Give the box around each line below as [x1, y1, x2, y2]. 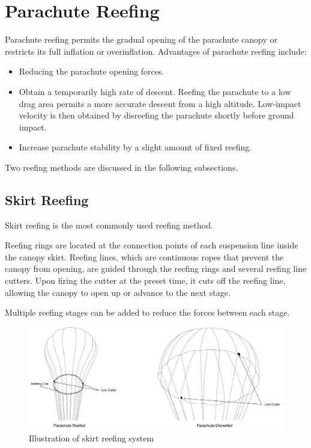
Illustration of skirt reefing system [29, 431, 154, 444]
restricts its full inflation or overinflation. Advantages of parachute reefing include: [5, 44, 307, 57]
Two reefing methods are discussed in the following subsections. [5, 161, 238, 173]
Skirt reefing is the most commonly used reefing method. [5, 218, 213, 231]
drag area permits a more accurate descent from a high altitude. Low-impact [19, 97, 301, 109]
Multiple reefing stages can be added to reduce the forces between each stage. [5, 306, 290, 319]
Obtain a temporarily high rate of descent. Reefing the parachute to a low [19, 85, 291, 97]
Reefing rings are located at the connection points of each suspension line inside [5, 239, 298, 251]
